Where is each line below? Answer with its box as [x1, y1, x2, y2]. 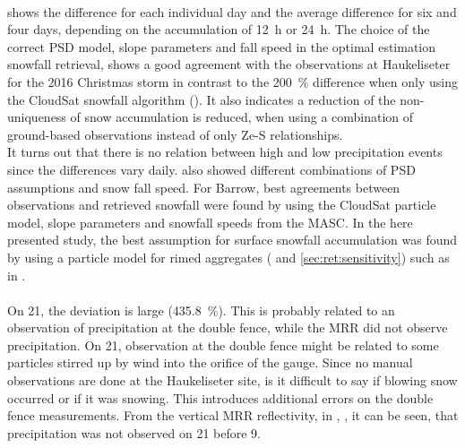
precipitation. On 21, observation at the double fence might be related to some [7, 335, 439, 354]
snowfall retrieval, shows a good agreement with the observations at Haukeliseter [7, 55, 451, 73]
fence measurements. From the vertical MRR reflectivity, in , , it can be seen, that [7, 406, 459, 425]
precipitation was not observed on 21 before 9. [7, 423, 261, 442]
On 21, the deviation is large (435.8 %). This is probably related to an [7, 300, 395, 319]
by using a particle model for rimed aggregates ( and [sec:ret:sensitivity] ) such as [7, 247, 450, 266]
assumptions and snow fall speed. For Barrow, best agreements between [7, 177, 400, 196]
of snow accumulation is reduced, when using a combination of [70, 108, 414, 126]
